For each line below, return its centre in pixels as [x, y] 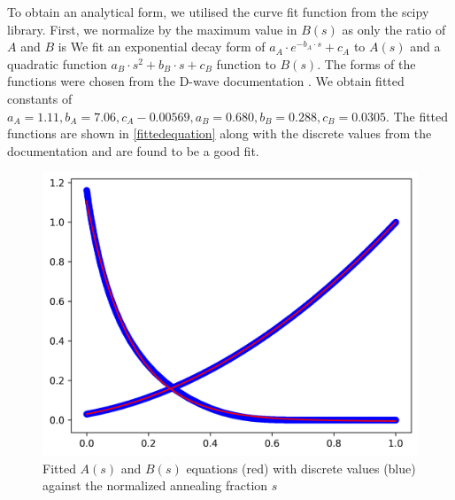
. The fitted [417, 116]
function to [246, 63]
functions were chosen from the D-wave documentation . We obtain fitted [206, 81]
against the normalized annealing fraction [155, 485]
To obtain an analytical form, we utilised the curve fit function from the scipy [218, 12]
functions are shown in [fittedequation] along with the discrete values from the [220, 133]
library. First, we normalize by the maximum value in [152, 29]
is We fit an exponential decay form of [162, 47]
